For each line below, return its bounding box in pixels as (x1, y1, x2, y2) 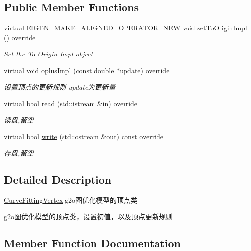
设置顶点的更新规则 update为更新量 (4, 82, 116, 92)
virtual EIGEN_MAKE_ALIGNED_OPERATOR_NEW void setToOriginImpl (4, 23, 247, 33)
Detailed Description (4, 171, 112, 187)
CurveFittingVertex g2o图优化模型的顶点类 (4, 195, 137, 205)
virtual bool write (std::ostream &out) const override (4, 131, 164, 141)
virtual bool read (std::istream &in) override (4, 98, 138, 109)
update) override (120, 65, 170, 75)
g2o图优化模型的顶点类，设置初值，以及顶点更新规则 (4, 211, 173, 222)
